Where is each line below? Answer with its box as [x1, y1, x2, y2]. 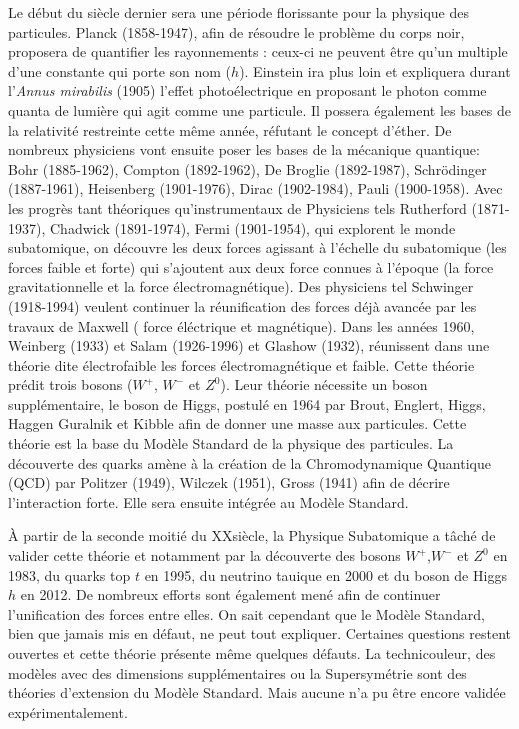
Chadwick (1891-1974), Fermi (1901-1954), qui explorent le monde [49, 217, 456, 238]
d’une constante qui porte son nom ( [8, 60, 232, 81]
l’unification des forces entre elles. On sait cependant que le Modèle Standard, [8, 603, 485, 624]
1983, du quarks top [8, 564, 131, 585]
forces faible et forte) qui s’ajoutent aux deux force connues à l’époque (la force [8, 256, 494, 277]
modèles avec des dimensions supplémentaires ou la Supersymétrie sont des [8, 662, 467, 683]
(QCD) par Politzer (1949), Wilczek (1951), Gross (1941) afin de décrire [8, 472, 450, 493]
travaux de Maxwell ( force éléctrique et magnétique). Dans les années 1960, [8, 315, 475, 336]
